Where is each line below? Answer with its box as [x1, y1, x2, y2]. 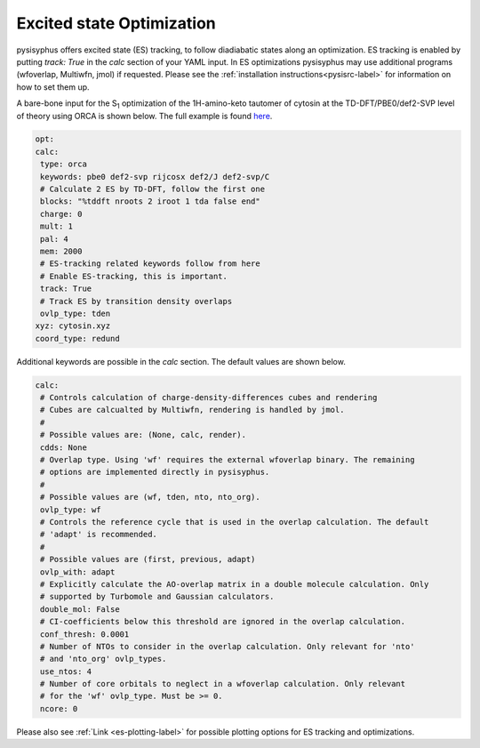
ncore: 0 [40, 704, 78, 713]
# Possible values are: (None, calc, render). [40, 430, 246, 440]
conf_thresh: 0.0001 [40, 629, 130, 639]
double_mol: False [40, 604, 120, 614]
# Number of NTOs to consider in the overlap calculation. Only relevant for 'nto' [40, 641, 415, 651]
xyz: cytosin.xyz [35, 321, 111, 331]
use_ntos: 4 [40, 666, 92, 676]
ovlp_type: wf [40, 504, 101, 515]
